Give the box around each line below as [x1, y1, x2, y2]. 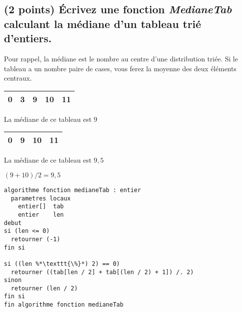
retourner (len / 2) [11, 284, 78, 292]
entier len [18, 211, 64, 218]
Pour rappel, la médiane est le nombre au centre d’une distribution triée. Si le [4, 53, 238, 63]
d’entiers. [4, 30, 52, 46]
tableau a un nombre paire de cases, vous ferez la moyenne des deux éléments [4, 63, 237, 73]
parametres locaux [11, 195, 71, 202]
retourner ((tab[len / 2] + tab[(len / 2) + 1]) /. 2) [11, 268, 194, 276]
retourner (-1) [11, 235, 60, 243]
